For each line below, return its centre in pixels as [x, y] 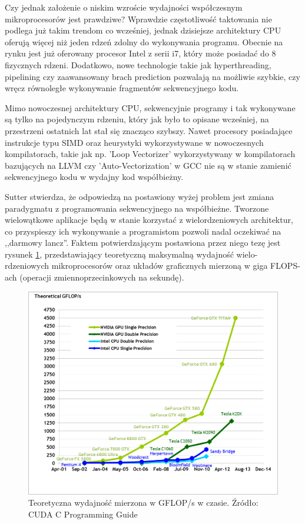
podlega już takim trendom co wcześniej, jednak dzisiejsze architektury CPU [143, 30]
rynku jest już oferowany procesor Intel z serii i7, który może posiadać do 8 [140, 53]
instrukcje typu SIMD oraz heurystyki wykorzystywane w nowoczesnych [134, 142]
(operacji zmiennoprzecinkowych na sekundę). [102, 277]
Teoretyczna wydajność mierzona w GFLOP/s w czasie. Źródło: [143, 503]
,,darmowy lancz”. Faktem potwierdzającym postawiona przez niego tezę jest [143, 243]
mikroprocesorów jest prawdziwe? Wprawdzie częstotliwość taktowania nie [138, 19]
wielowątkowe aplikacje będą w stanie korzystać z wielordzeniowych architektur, [149, 220]
